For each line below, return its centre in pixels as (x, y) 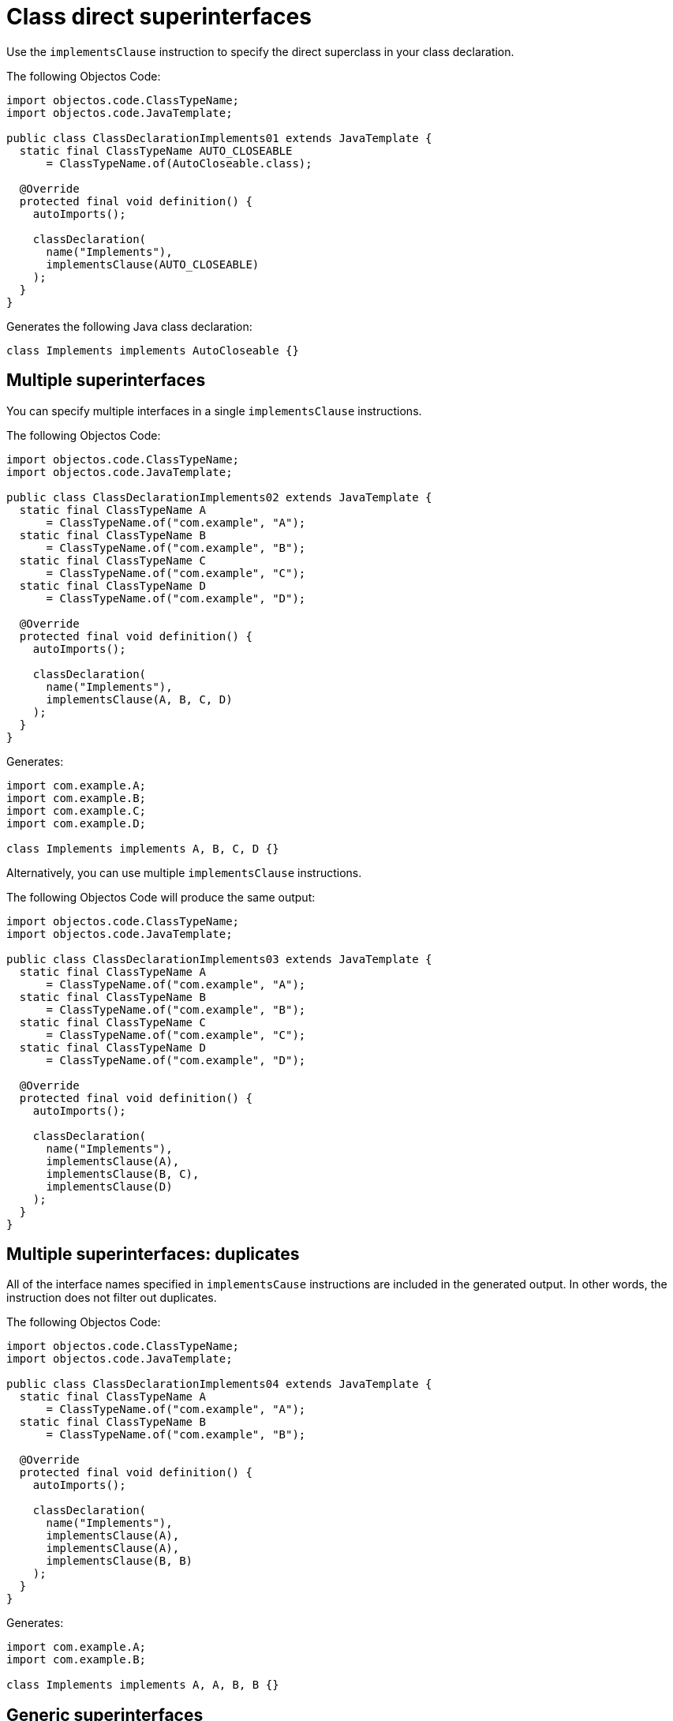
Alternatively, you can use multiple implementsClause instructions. (184, 872)
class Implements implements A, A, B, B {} (143, 1685)
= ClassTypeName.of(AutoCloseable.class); (179, 163)
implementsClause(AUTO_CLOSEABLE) (153, 264)
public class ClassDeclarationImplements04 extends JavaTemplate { (219, 1384)
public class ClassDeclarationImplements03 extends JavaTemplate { (219, 959)
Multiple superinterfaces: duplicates (153, 1254)
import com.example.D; (77, 823)
